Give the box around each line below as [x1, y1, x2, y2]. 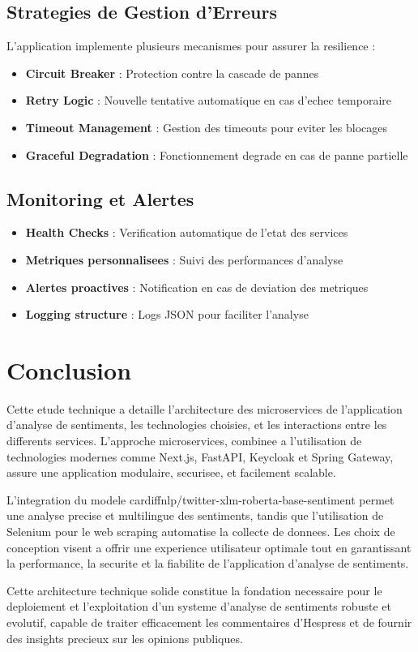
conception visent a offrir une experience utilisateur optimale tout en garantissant [6, 538, 412, 555]
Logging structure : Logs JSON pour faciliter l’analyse [25, 306, 309, 323]
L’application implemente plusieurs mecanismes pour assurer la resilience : [6, 37, 376, 54]
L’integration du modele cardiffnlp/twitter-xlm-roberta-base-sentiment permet [6, 491, 395, 508]
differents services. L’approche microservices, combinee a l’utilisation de [6, 432, 362, 449]
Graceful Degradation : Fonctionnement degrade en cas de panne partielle [25, 146, 408, 163]
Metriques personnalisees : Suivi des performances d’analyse [25, 251, 343, 268]
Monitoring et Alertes [6, 186, 194, 211]
